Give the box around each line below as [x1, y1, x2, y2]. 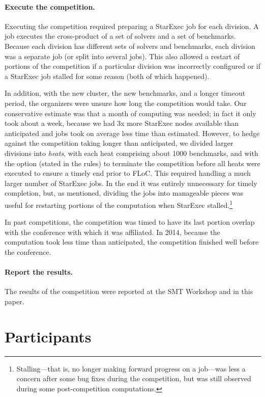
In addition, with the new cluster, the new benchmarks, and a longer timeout [5, 88, 246, 98]
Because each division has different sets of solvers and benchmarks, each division [5, 40, 255, 51]
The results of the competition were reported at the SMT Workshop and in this [5, 286, 253, 297]
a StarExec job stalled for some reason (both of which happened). [5, 70, 210, 81]
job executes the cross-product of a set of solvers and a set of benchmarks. [5, 31, 236, 41]
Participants [5, 326, 92, 347]
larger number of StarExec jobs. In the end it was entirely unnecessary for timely [5, 177, 257, 188]
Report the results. [5, 267, 73, 277]
